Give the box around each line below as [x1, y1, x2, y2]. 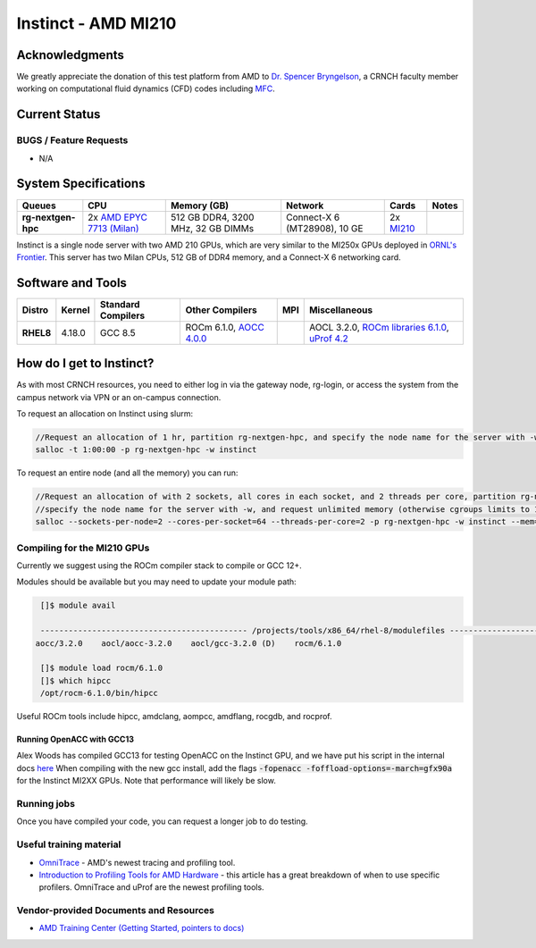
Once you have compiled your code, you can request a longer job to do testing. [16, 816, 308, 826]
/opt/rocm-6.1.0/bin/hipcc [40, 688, 158, 699]
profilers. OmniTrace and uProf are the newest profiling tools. [38, 882, 264, 893]
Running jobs [16, 798, 76, 810]
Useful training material [16, 838, 121, 851]
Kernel [61, 304, 90, 316]
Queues [21, 199, 57, 212]
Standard [99, 298, 140, 310]
